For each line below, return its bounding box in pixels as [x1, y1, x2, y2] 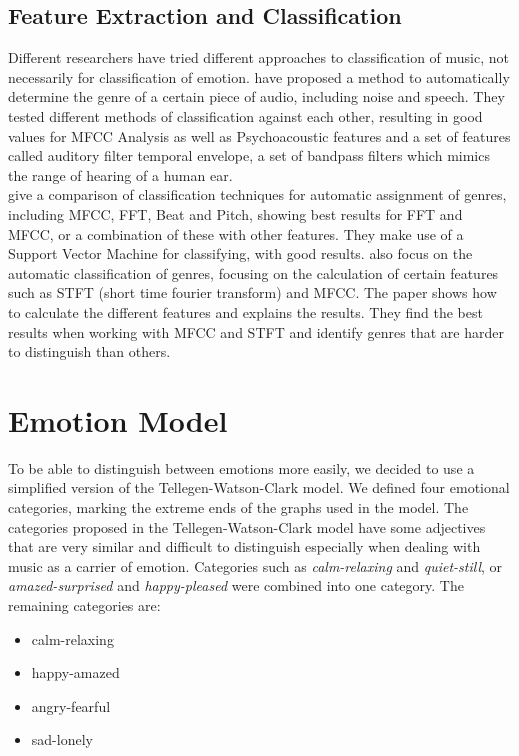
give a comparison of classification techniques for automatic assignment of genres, [8, 184, 507, 205]
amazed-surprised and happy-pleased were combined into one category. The [8, 575, 464, 596]
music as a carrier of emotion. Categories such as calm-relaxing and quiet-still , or [8, 555, 503, 576]
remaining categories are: [8, 594, 161, 615]
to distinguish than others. [8, 341, 171, 362]
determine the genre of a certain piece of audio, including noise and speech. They [8, 86, 505, 107]
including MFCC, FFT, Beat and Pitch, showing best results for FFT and [8, 203, 463, 224]
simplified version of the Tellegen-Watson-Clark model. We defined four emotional [8, 477, 510, 498]
